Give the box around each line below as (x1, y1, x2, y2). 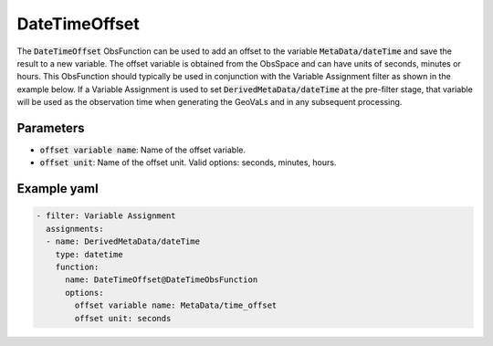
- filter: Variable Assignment (36, 211, 177, 221)
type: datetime (55, 249, 123, 259)
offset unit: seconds (74, 313, 172, 323)
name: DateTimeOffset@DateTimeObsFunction (65, 275, 258, 285)
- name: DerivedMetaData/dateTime (46, 236, 201, 246)
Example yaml (16, 181, 100, 196)
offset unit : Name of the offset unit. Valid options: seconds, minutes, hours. (39, 157, 337, 168)
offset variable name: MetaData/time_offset (74, 300, 278, 310)
